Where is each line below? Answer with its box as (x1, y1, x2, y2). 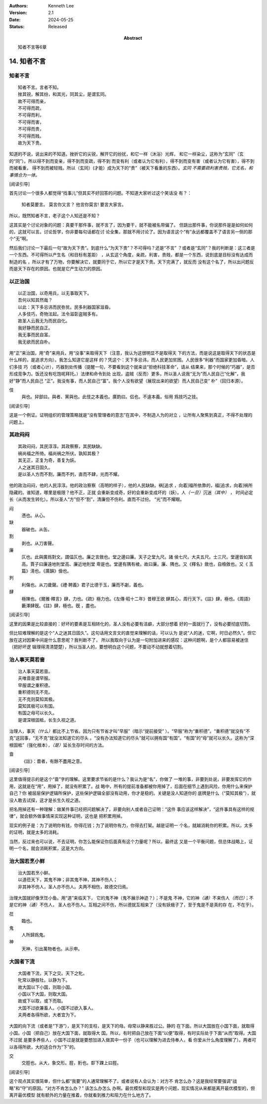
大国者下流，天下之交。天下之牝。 (18, 970, 88, 976)
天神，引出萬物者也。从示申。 (21, 945, 83, 952)
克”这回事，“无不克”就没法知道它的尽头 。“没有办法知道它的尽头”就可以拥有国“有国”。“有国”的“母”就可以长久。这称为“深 (9, 735, 254, 741)
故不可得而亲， (18, 98, 48, 104)
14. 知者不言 (9, 57, 46, 65)
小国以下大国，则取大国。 (18, 991, 70, 997)
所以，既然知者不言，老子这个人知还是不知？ (9, 213, 100, 219)
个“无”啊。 (9, 236, 31, 242)
